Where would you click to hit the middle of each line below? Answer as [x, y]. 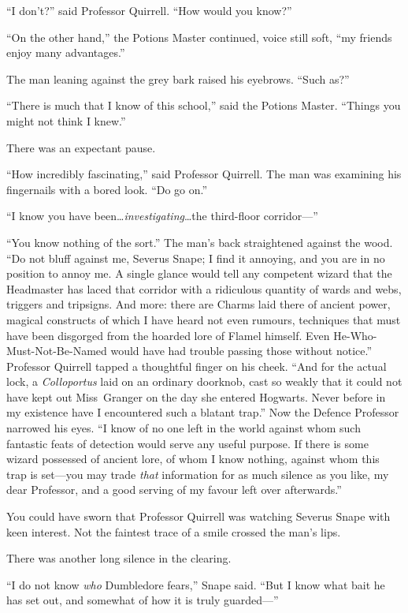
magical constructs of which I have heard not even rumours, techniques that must [204, 319]
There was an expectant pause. [81, 147]
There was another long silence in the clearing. [119, 558]
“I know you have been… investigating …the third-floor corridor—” [162, 216]
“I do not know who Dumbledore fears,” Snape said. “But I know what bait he [196, 584]
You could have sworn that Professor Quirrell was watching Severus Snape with [198, 516]
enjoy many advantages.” [66, 52]
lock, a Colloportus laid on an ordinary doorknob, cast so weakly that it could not [204, 381]
